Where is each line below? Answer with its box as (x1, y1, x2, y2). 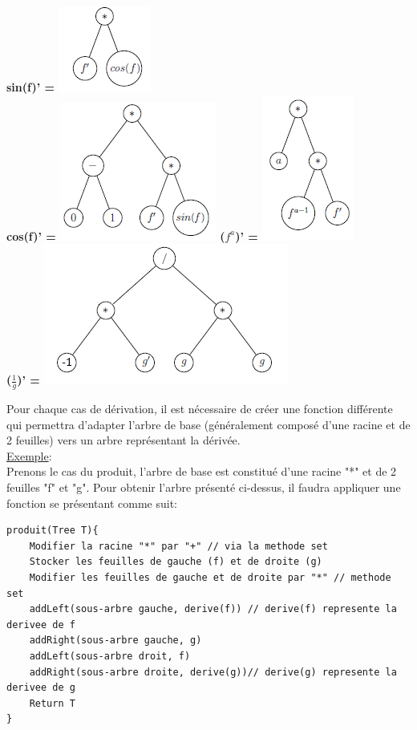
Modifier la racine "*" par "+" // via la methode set (29, 540, 328, 552)
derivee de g (6, 682, 75, 694)
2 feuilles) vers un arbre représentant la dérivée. (6, 432, 241, 448)
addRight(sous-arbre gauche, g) (29, 635, 202, 647)
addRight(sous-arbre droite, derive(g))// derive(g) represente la (29, 666, 397, 678)
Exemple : (6, 447, 52, 464)
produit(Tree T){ (6, 525, 99, 537)
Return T (29, 697, 75, 709)
